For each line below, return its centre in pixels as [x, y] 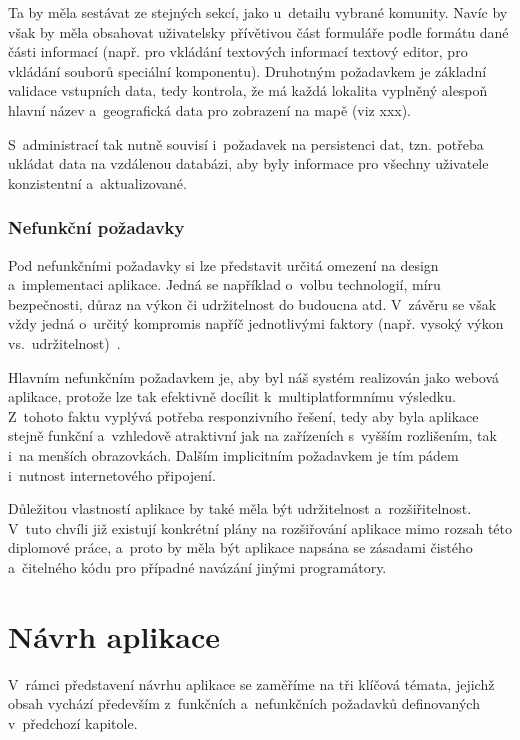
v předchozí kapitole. [73, 722]
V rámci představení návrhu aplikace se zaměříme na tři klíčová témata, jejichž [251, 683]
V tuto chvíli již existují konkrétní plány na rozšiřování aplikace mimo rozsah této [260, 527]
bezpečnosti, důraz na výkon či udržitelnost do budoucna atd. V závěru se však [252, 303]
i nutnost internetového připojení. [112, 474]
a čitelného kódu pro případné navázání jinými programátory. [197, 566]
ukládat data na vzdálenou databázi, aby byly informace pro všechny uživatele [248, 163]
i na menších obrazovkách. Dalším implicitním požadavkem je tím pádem [233, 454]
